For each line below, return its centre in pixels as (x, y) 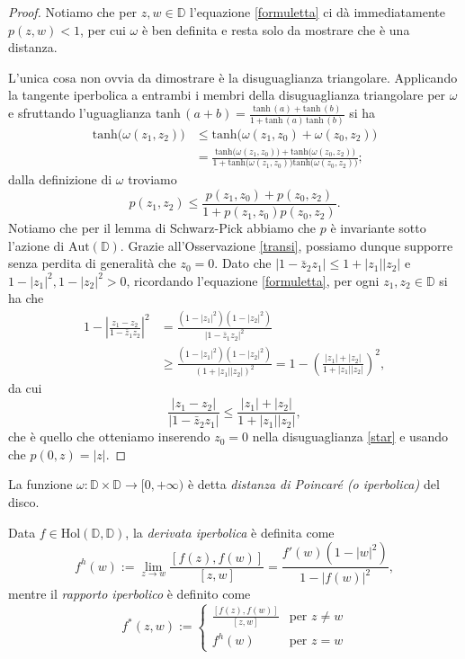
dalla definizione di (60, 179)
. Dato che (243, 263)
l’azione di (36, 245)
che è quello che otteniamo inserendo (109, 436)
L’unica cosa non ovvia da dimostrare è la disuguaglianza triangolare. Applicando (233, 77)
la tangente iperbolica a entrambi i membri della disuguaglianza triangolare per (227, 95)
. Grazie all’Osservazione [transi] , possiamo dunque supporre (286, 245)
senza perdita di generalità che (92, 263)
